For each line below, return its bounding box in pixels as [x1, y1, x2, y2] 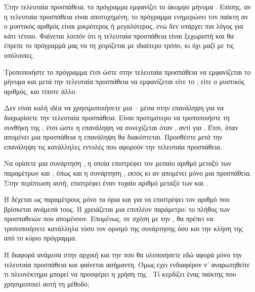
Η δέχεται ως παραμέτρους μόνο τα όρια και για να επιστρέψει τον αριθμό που [4, 194, 230, 204]
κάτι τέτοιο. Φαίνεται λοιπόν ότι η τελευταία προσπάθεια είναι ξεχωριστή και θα [4, 30, 234, 41]
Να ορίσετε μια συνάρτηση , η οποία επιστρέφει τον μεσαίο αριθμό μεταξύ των [4, 158, 231, 168]
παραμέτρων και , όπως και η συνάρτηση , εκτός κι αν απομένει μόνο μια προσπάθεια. [4, 167, 252, 178]
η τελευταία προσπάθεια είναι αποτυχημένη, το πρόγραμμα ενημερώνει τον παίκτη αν [4, 11, 248, 21]
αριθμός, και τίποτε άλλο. [4, 86, 77, 96]
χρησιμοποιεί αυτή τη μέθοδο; [4, 278, 89, 289]
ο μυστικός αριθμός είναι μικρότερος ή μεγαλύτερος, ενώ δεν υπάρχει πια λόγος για [4, 21, 243, 31]
